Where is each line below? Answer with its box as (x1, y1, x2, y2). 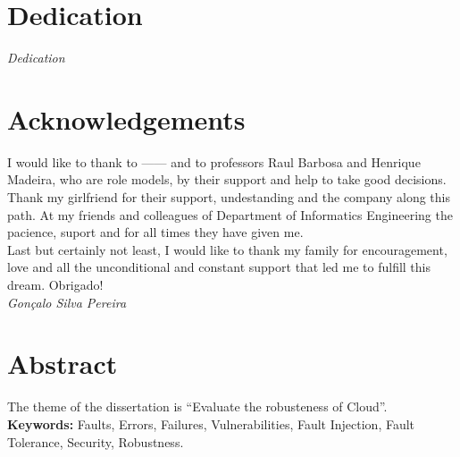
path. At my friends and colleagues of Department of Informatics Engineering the (7, 205, 453, 224)
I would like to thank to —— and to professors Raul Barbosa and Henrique (7, 152, 421, 171)
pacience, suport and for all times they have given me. (7, 223, 304, 241)
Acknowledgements (7, 100, 246, 137)
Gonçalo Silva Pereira (7, 292, 127, 311)
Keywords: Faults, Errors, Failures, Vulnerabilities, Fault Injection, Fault (7, 414, 415, 433)
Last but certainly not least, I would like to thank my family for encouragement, (7, 240, 447, 258)
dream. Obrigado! (7, 275, 104, 293)
